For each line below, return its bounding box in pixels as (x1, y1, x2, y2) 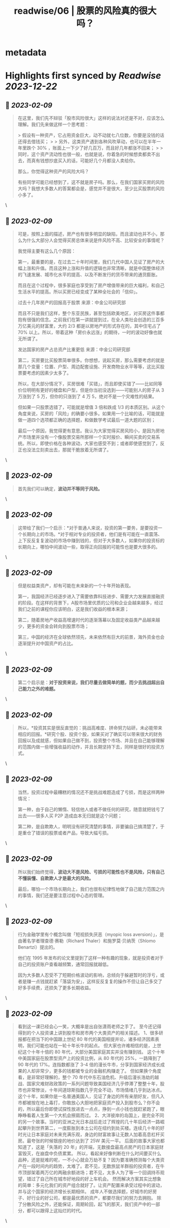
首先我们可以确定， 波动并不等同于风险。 (17, 486, 103, 492)
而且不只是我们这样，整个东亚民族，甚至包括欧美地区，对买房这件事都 (17, 310, 165, 316)
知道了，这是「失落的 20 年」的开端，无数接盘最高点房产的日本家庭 (17, 1144, 160, 1150)
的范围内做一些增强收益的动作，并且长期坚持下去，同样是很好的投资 (17, 744, 160, 750)
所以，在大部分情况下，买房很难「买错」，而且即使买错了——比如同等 (17, 381, 162, 386)
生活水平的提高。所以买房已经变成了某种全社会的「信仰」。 (17, 288, 141, 295)
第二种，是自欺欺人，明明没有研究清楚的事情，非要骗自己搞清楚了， (17, 823, 160, 829)
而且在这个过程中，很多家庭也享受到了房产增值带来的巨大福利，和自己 (17, 282, 165, 288)
